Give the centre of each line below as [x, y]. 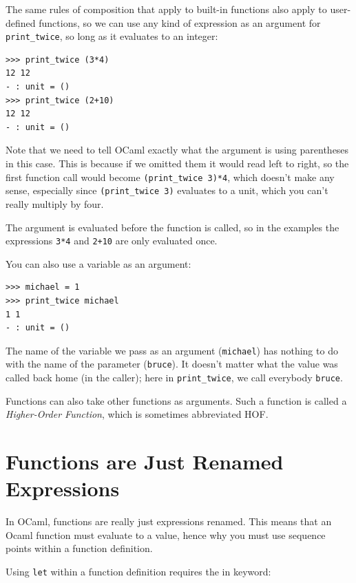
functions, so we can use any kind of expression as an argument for [180, 22]
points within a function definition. [79, 548]
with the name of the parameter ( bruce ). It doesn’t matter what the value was [172, 364]
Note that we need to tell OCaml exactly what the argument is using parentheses [177, 150]
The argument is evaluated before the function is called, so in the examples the [172, 227]
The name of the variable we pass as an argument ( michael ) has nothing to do [172, 350]
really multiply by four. [55, 203]
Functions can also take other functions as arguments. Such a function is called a [176, 400]
